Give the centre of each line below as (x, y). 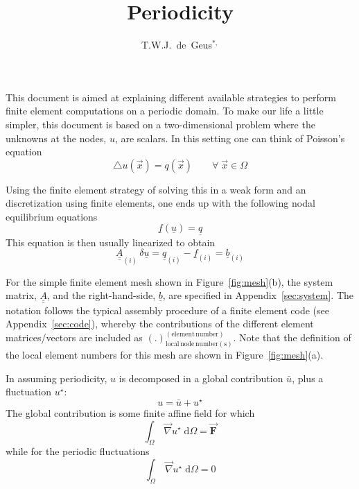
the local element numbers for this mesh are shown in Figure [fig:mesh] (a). (165, 355)
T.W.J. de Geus (177, 45)
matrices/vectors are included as (74, 337)
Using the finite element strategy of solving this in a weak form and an (156, 189)
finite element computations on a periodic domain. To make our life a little (165, 111)
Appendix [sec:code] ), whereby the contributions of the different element (160, 324)
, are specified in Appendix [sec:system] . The (258, 295)
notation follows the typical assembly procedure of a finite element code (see (168, 310)
